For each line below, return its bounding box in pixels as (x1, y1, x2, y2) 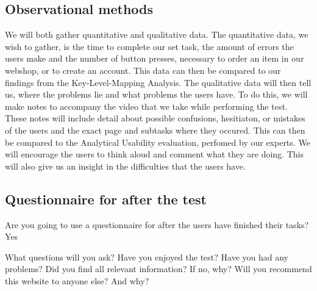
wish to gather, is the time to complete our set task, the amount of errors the (5, 40, 294, 52)
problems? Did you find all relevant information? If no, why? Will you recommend (5, 262, 312, 275)
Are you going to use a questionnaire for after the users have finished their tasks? (5, 218, 309, 231)
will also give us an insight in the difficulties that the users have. (5, 159, 246, 172)
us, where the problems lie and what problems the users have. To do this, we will (5, 88, 308, 101)
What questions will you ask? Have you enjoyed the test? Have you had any (5, 250, 288, 263)
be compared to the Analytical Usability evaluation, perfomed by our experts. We (5, 135, 310, 148)
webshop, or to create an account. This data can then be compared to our (5, 63, 281, 76)
